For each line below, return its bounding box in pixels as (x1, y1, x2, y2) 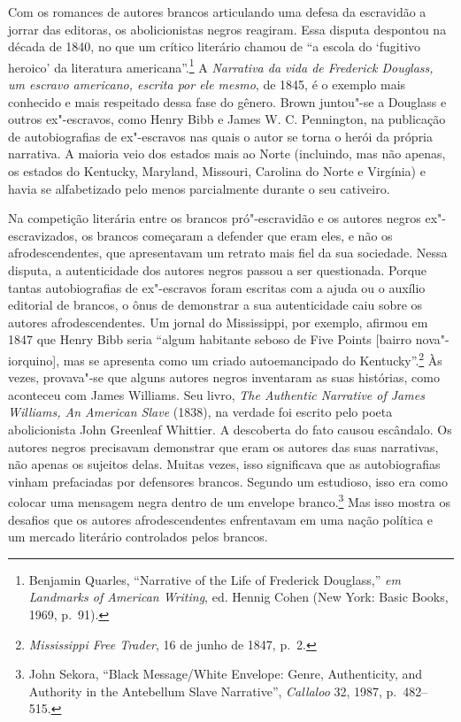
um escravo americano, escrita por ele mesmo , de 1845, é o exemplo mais (8, 75, 406, 94)
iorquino (8, 350, 53, 369)
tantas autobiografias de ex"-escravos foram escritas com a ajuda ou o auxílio (8, 278, 426, 296)
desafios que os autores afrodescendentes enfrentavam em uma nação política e (8, 510, 434, 528)
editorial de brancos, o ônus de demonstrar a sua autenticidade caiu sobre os (8, 296, 423, 314)
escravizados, (8, 226, 78, 244)
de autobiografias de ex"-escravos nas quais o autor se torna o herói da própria (8, 127, 434, 145)
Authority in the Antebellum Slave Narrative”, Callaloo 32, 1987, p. (28, 681, 397, 700)
